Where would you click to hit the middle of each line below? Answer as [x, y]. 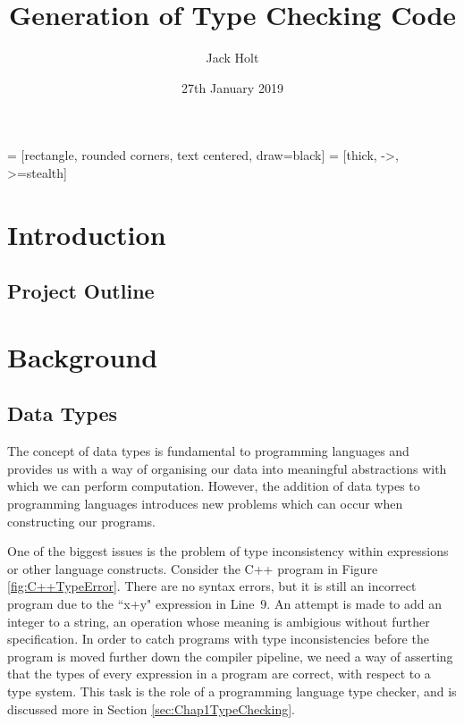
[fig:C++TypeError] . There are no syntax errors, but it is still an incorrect [212, 586]
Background [83, 356]
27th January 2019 [232, 87]
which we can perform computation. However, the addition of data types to [214, 486]
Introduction [87, 234]
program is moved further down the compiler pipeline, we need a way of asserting [230, 656]
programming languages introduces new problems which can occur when [205, 504]
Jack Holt [232, 58]
